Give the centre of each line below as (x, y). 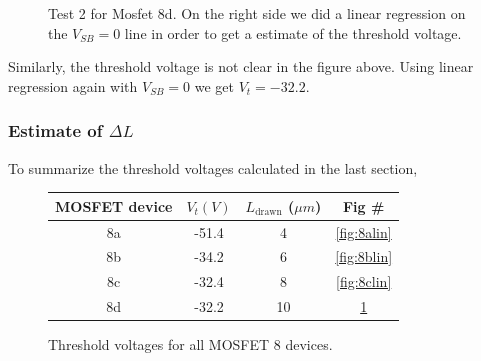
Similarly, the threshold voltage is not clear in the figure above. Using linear (241, 66)
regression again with (73, 85)
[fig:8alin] (363, 231)
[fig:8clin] (364, 281)
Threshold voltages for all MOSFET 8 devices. (190, 344)
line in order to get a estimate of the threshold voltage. (293, 32)
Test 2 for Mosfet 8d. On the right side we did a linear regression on (257, 13)
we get (214, 85)
